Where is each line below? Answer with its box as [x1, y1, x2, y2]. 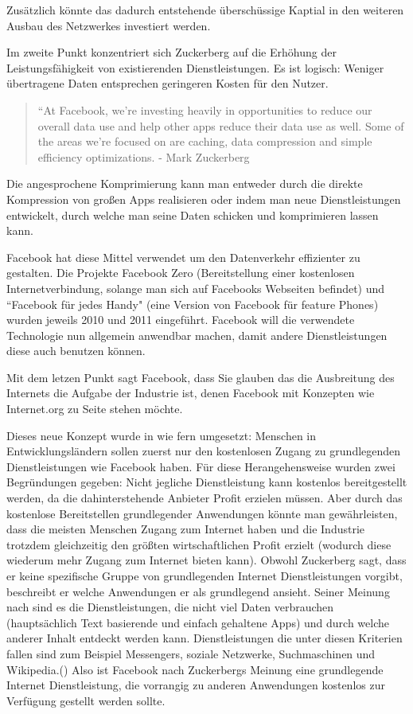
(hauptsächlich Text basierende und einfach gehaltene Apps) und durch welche [6, 614, 389, 630]
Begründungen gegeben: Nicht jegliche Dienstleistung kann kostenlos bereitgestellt [6, 474, 407, 490]
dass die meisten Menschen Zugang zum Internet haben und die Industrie [6, 521, 365, 537]
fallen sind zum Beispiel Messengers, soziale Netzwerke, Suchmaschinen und [6, 645, 376, 661]
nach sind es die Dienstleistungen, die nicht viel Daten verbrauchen [6, 599, 334, 615]
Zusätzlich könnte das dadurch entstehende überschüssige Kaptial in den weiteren [6, 2, 404, 18]
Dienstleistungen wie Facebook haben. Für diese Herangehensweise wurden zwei [6, 458, 395, 474]
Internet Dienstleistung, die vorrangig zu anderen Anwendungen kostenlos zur [6, 677, 385, 693]
